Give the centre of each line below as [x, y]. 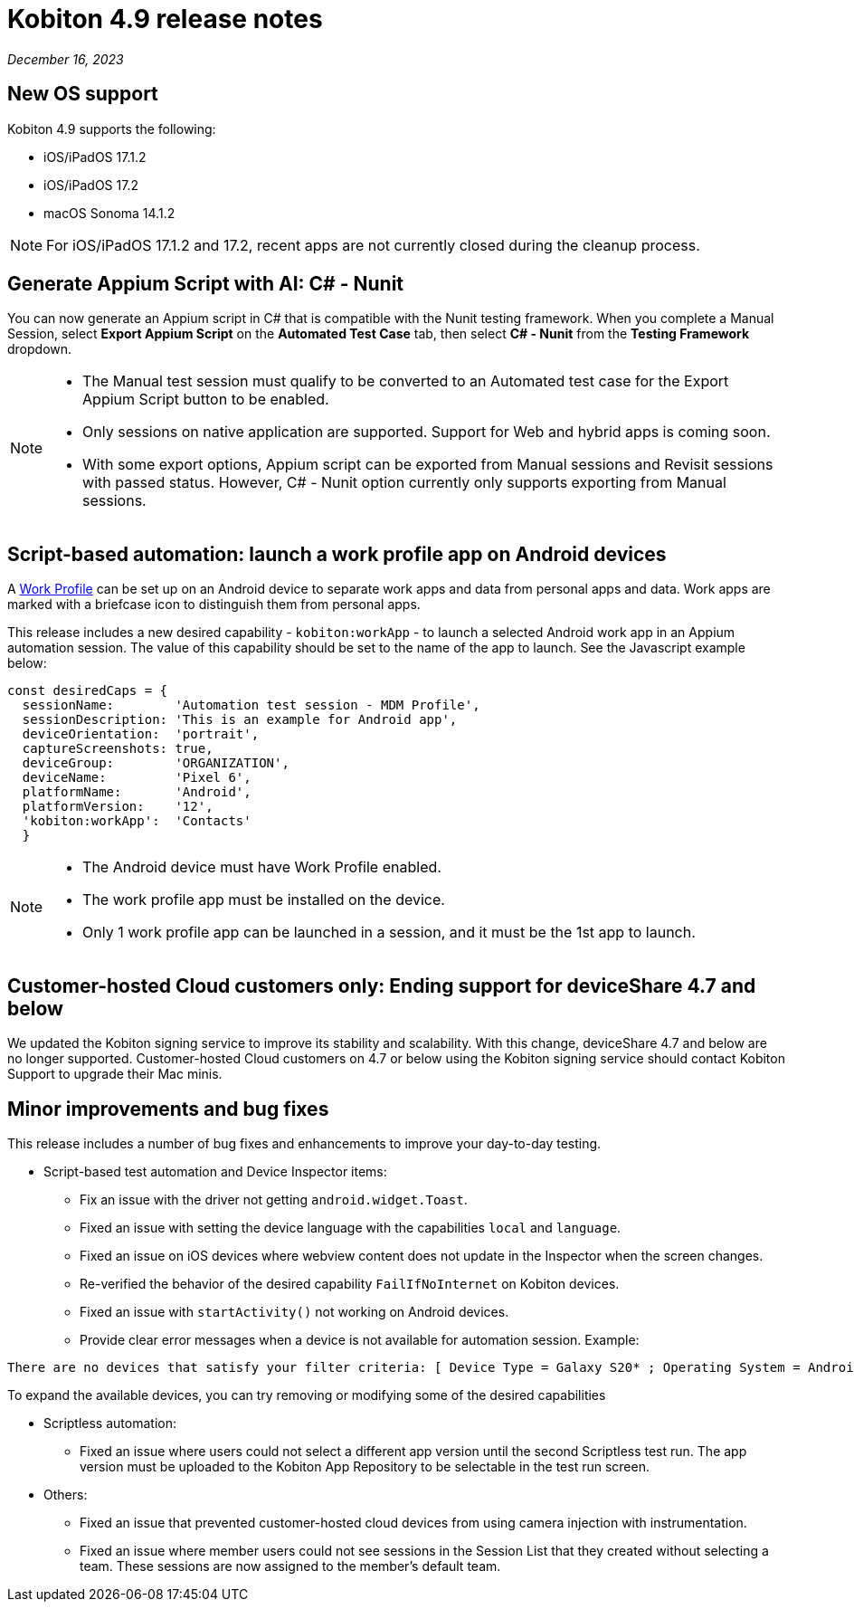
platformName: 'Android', [137, 792]
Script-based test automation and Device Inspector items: [215, 1171]
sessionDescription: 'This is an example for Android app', [240, 720]
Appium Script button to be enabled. [206, 400]
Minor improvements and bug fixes [168, 1109]
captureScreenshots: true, [118, 749]
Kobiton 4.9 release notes [165, 19]
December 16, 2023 [66, 59]
